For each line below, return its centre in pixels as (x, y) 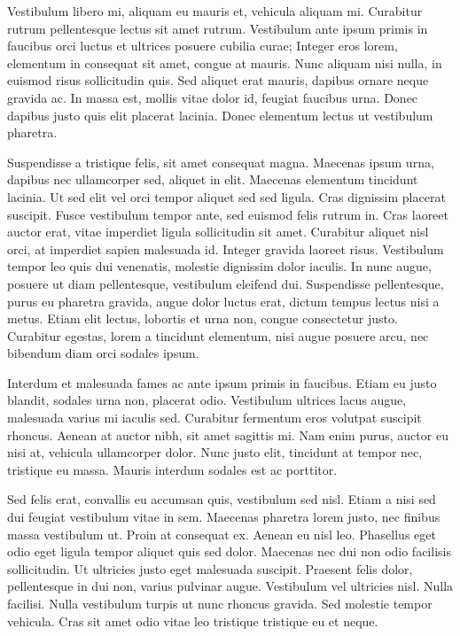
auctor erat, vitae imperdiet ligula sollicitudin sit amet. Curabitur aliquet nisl (218, 232)
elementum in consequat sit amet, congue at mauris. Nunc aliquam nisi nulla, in (225, 62)
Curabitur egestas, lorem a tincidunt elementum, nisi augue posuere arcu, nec (218, 335)
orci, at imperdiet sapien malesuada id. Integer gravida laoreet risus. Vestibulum (226, 248)
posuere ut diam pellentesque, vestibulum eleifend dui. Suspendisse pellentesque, (226, 283)
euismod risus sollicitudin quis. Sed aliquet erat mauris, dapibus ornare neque (218, 80)
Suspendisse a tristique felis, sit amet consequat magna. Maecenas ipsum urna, (221, 162)
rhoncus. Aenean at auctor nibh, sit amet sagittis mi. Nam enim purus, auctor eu (228, 434)
